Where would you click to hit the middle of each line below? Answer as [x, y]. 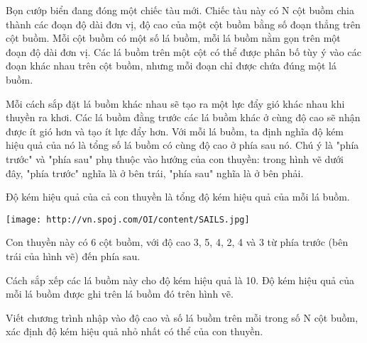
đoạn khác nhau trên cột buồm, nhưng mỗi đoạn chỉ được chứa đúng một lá [171, 66]
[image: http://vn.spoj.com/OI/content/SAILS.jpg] [128, 219]
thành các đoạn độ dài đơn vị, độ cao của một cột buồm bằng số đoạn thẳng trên [183, 24]
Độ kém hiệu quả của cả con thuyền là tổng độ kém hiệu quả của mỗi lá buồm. [178, 197]
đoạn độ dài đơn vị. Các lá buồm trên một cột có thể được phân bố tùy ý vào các [183, 51]
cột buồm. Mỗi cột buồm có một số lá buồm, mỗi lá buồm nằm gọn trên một [173, 38]
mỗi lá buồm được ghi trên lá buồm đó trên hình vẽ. [120, 294]
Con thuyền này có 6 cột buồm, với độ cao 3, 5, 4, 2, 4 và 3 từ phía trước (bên [177, 242]
